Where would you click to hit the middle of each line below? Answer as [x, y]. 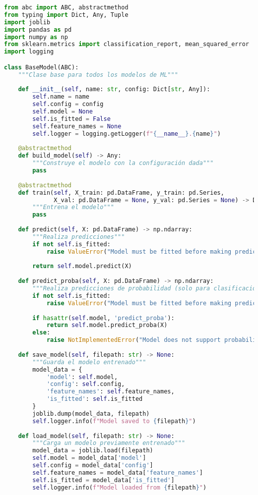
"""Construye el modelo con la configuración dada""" [123, 163]
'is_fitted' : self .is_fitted [95, 399]
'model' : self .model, [82, 377]
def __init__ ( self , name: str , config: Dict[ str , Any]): [114, 89]
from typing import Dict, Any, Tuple [66, 15]
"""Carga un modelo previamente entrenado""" [109, 443]
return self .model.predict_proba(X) [107, 325]
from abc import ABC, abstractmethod [66, 7]
